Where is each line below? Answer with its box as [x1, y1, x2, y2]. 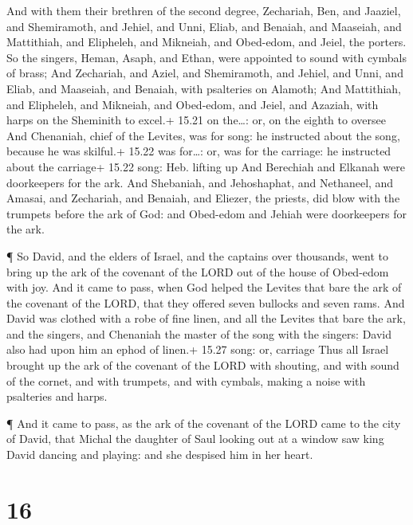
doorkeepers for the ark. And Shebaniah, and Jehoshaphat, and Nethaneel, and [6, 174, 394, 190]
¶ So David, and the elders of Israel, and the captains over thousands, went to [6, 247, 389, 264]
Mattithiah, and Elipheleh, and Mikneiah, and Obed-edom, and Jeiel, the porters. [6, 33, 407, 50]
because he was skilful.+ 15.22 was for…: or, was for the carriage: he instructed [6, 143, 391, 159]
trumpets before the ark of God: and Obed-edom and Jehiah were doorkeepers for [6, 205, 407, 221]
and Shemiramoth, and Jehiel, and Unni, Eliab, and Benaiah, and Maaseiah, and [6, 18, 402, 34]
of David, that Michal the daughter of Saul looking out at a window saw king [6, 430, 384, 447]
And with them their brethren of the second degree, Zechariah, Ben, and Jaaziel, [6, 2, 401, 18]
